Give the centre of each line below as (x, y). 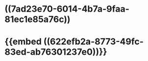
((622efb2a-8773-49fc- (94, 42)
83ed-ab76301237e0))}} (56, 52)
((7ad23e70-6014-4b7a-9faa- (67, 9)
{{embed (23, 42)
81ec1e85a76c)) (37, 19)
